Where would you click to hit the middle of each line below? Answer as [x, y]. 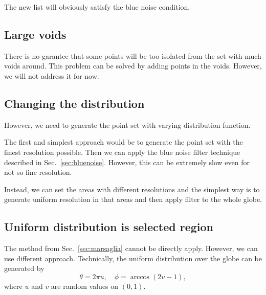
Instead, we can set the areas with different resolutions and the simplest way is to [132, 189]
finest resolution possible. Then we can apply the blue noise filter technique [122, 152]
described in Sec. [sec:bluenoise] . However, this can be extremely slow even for [127, 162]
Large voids [35, 34]
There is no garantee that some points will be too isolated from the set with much [133, 55]
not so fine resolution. [38, 172]
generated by [24, 268]
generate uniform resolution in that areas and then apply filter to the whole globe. [133, 199]
